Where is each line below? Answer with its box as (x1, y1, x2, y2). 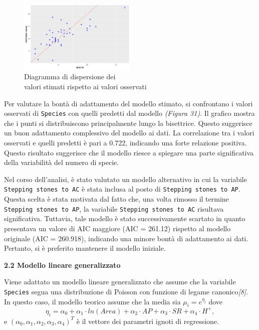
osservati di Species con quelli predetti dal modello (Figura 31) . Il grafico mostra (4, 108, 255, 118)
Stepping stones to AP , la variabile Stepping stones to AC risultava (4, 203, 224, 214)
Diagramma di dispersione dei (24, 71, 116, 82)
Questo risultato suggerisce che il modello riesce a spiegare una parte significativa (4, 147, 254, 157)
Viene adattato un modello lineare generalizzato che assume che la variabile (4, 276, 236, 287)
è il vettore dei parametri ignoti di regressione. (76, 315, 219, 326)
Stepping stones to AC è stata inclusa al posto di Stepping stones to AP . (4, 184, 240, 194)
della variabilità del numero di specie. (4, 157, 119, 168)
